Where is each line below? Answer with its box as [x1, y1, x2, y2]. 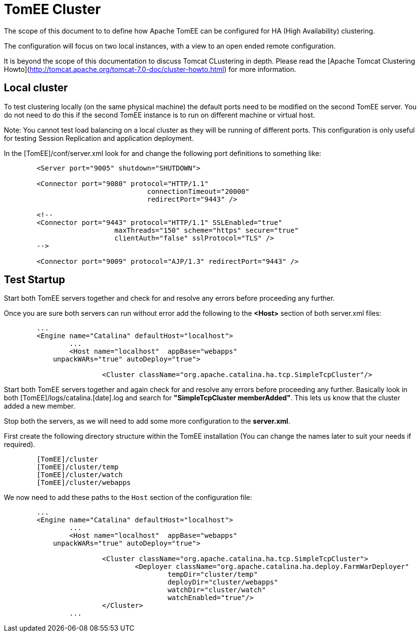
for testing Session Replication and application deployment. [4, 134, 194, 142]
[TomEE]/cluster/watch [36, 471, 123, 479]
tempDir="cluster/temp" [168, 570, 258, 579]
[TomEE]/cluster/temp [36, 463, 119, 471]
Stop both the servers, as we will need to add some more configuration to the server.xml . [4, 417, 290, 426]
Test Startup [4, 274, 66, 286]
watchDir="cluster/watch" [168, 586, 266, 594]
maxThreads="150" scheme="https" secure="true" [114, 226, 299, 234]
